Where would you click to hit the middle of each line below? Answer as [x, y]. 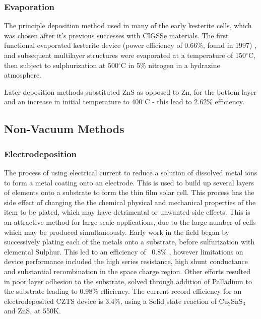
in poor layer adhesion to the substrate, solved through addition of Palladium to [128, 281]
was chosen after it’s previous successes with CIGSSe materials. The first [116, 35]
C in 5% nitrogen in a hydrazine [170, 65]
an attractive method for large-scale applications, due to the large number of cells [130, 221]
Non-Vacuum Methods [64, 129]
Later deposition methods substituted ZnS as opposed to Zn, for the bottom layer [130, 91]
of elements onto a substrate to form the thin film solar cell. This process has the [129, 192]
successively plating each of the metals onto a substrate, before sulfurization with [129, 242]
